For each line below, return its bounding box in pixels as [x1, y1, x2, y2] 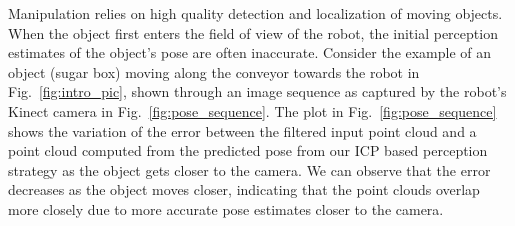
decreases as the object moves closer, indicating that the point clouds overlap [8, 179, 480, 200]
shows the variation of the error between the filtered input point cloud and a [8, 120, 477, 141]
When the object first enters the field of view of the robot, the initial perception [8, 22, 498, 43]
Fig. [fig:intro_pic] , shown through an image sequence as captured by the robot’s [8, 81, 507, 102]
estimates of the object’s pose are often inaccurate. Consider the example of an [8, 42, 492, 63]
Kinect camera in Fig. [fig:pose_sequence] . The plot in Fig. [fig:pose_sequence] [8, 100, 497, 121]
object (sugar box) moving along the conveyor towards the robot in [8, 61, 420, 82]
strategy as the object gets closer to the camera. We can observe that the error [8, 159, 491, 180]
